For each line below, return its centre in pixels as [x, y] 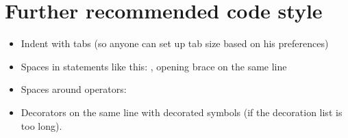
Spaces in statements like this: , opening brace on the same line [154, 66]
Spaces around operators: [74, 89]
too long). [41, 125]
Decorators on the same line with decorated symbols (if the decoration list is [182, 112]
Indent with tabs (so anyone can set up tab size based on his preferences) [175, 43]
